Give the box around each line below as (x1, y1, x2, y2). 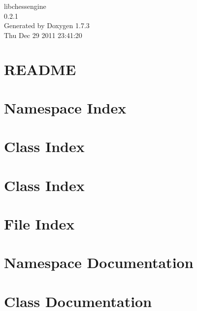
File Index (4, 214, 75, 234)
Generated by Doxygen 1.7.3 (4, 20, 90, 31)
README (4, 59, 76, 79)
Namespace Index (4, 97, 127, 117)
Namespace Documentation (4, 252, 194, 272)
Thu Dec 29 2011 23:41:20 (4, 30, 82, 40)
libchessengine (4, 1, 46, 11)
